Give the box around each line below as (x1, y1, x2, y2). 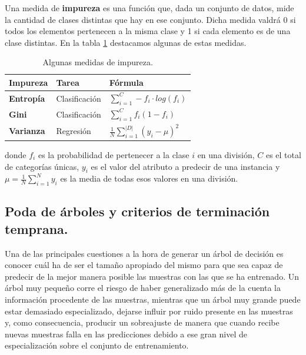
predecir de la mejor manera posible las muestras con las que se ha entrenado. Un (5, 270, 299, 282)
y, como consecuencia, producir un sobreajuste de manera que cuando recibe (5, 316, 280, 329)
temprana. (5, 219, 68, 237)
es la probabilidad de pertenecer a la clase (38, 148, 189, 160)
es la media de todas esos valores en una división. (60, 172, 238, 185)
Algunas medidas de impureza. (42, 56, 153, 68)
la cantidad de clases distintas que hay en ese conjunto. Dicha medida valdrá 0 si (5, 13, 296, 25)
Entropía (9, 92, 45, 104)
